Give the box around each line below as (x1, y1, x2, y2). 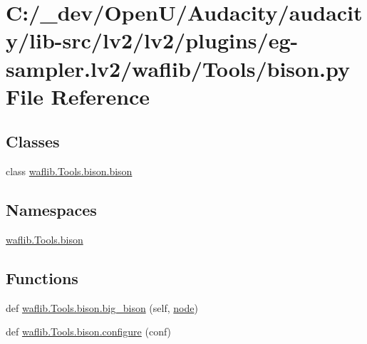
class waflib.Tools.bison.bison (6, 164, 133, 179)
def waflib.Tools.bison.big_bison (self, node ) (6, 300, 198, 315)
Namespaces (6, 199, 97, 221)
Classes (6, 130, 60, 152)
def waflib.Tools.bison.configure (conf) (6, 324, 172, 339)
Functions (6, 266, 78, 288)
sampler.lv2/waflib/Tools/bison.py (6, 53, 350, 83)
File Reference (6, 81, 150, 110)
